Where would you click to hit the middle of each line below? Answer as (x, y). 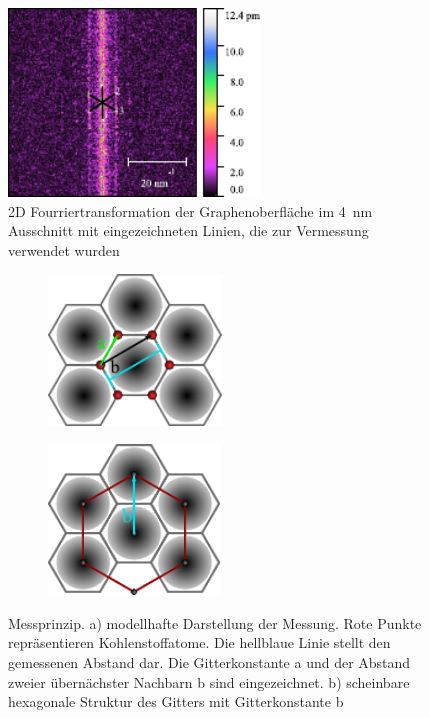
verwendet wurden (64, 249)
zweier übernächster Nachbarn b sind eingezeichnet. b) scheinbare (209, 681)
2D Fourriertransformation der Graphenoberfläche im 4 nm (190, 210)
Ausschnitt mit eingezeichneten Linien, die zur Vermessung (188, 230)
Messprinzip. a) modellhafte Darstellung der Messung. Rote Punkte (215, 622)
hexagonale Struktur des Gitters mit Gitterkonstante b (176, 701)
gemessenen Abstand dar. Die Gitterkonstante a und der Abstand (209, 662)
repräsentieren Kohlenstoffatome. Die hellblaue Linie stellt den (199, 642)
